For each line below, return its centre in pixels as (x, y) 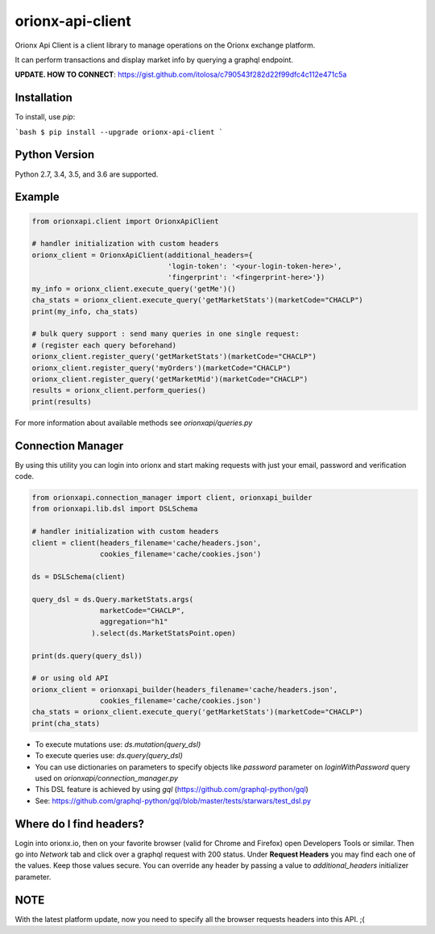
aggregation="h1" (134, 622)
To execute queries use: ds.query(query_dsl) (109, 756)
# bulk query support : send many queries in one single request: (166, 334)
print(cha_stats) (66, 723)
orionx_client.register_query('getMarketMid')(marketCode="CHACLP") (170, 379)
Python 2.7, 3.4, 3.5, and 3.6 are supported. (87, 174)
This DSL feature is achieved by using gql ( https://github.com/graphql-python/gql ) (172, 790)
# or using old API (70, 678)
